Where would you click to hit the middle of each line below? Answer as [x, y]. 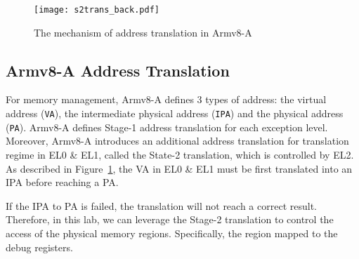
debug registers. [39, 247]
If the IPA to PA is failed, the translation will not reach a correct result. [161, 205]
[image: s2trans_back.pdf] [97, 10]
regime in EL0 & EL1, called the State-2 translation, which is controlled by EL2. [180, 154]
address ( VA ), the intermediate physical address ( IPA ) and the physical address [175, 113]
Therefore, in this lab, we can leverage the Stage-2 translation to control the [170, 219]
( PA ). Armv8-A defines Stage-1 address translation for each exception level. [167, 127]
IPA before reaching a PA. [62, 182]
